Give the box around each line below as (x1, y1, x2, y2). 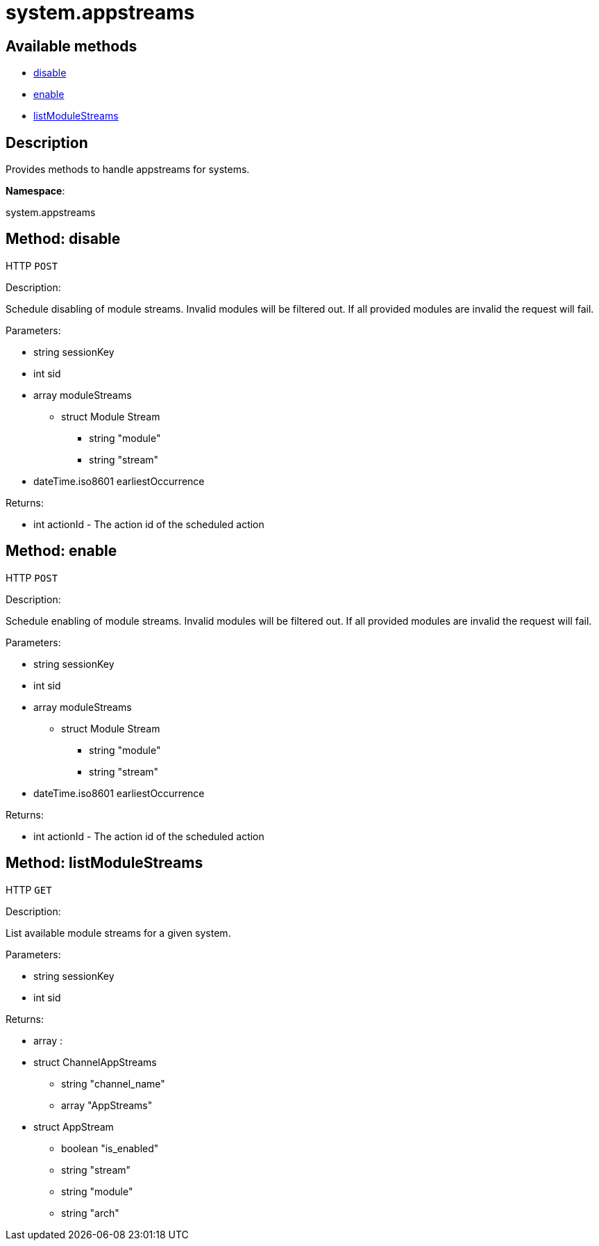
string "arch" (61, 1206, 119, 1219)
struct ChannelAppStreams (33, 1056, 157, 1068)
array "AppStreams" (61, 1099, 153, 1111)
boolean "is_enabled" (61, 1142, 159, 1154)
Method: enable (6, 542, 117, 560)
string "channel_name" (61, 1077, 165, 1090)
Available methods (6, 37, 137, 55)
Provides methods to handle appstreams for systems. (6, 163, 250, 176)
